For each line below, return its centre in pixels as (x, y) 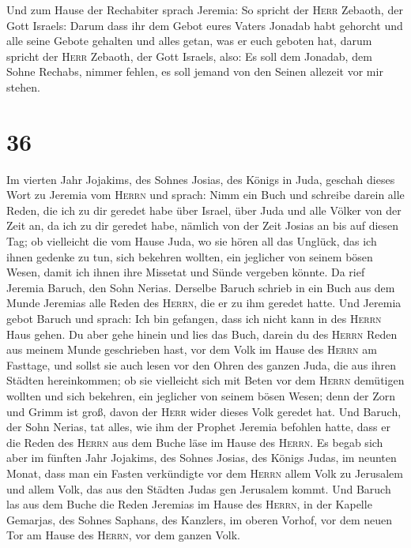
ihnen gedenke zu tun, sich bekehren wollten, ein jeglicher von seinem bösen (190, 256)
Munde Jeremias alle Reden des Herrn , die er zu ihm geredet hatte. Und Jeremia (204, 303)
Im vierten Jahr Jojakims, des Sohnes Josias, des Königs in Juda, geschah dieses (201, 179)
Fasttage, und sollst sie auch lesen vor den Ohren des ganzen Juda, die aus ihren (201, 364)
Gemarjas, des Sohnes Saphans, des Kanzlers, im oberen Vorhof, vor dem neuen (200, 519)
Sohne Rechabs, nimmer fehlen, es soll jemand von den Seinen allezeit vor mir (195, 71)
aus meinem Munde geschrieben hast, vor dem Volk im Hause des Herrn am (192, 349)
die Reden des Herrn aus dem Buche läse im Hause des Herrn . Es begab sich (195, 442)
